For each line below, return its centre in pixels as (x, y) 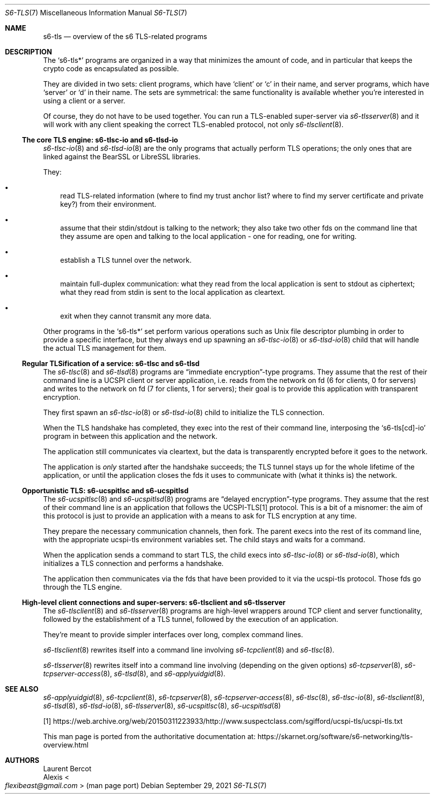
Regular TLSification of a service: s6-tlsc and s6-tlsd (111, 363)
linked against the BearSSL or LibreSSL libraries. (122, 157)
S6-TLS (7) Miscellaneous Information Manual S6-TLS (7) (96, 13)
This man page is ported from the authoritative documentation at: (149, 736)
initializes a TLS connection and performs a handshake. (133, 563)
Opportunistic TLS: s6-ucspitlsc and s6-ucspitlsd (105, 491)
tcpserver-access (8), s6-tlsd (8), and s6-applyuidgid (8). (134, 674)
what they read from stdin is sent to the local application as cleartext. (173, 292)
